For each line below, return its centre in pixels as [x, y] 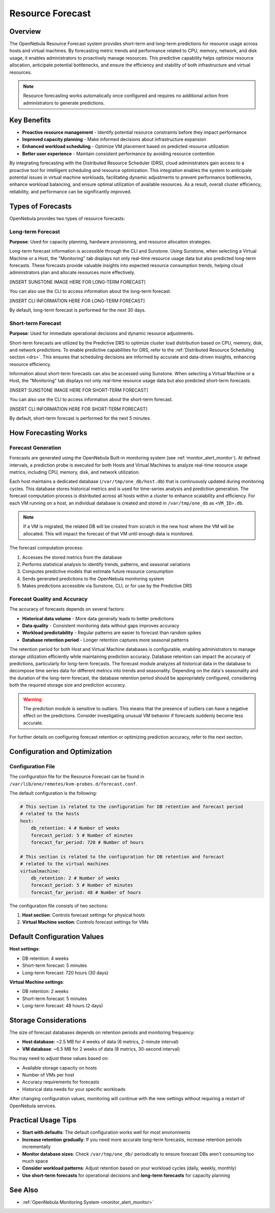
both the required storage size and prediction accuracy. [68, 685]
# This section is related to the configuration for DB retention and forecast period [132, 806]
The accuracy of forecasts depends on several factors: [67, 609]
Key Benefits [30, 120]
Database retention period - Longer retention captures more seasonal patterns [105, 640]
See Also [24, 1190]
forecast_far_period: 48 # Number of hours [86, 892]
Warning [32, 699]
